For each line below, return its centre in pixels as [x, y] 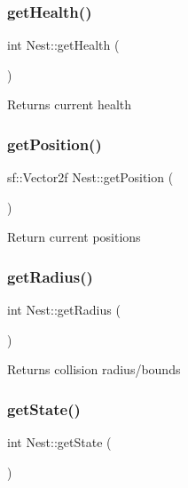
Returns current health [70, 104]
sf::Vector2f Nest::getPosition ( [90, 177]
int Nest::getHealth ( [63, 45]
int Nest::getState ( [59, 442]
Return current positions [74, 237]
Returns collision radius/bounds [94, 369]
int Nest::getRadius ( [64, 310]
